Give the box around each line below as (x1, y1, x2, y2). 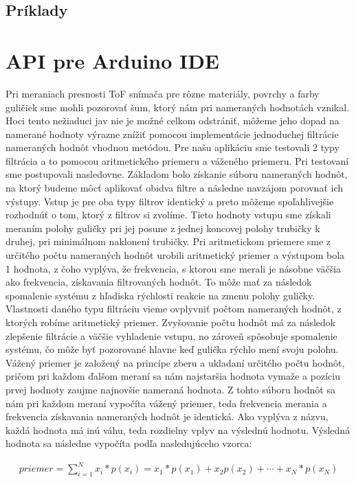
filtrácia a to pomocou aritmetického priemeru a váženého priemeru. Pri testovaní (5, 153, 349, 168)
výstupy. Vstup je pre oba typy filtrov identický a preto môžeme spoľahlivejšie (5, 194, 334, 208)
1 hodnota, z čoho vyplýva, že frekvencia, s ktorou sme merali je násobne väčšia (5, 261, 342, 275)
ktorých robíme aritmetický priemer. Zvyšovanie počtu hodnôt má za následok (5, 315, 336, 329)
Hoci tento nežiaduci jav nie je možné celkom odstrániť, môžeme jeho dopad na (5, 113, 340, 128)
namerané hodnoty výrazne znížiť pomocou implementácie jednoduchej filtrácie (5, 126, 339, 141)
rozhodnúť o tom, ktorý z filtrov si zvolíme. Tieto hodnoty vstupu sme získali (5, 207, 331, 222)
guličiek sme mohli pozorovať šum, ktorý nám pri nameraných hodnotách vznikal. (5, 100, 350, 114)
